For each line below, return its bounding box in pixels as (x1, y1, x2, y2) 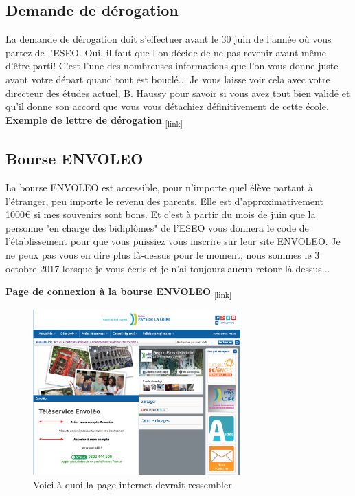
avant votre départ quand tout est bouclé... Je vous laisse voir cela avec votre (5, 72, 330, 86)
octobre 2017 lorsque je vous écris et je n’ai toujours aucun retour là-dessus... (5, 261, 330, 275)
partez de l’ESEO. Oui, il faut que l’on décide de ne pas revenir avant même (5, 45, 326, 59)
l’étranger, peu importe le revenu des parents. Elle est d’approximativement (5, 193, 324, 208)
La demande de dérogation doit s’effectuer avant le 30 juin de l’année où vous (5, 32, 332, 46)
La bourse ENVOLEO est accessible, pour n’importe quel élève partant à (5, 180, 313, 195)
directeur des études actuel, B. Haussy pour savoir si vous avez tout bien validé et (5, 85, 350, 100)
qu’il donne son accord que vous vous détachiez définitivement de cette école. (5, 99, 329, 114)
